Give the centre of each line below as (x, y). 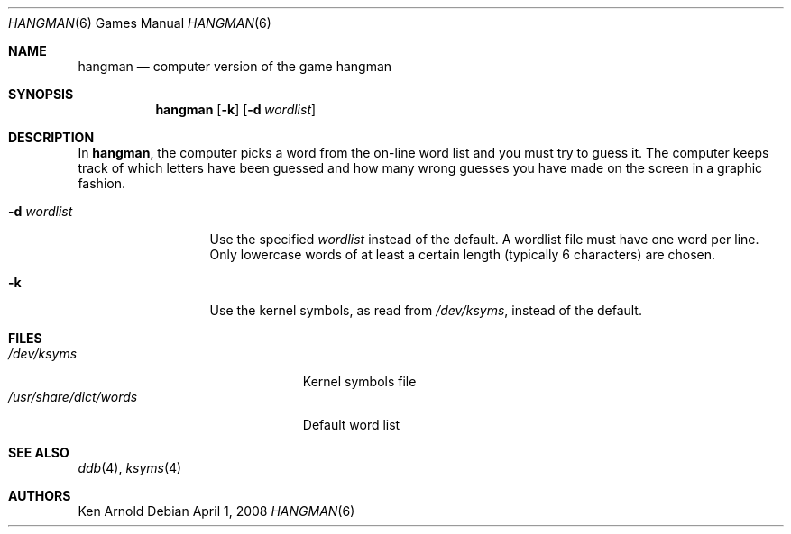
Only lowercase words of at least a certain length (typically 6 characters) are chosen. (463, 254)
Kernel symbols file (359, 381)
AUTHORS (40, 496)
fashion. (101, 183)
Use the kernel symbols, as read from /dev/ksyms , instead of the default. (426, 310)
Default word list (351, 425)
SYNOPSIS (41, 94)
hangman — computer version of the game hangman (235, 66)
